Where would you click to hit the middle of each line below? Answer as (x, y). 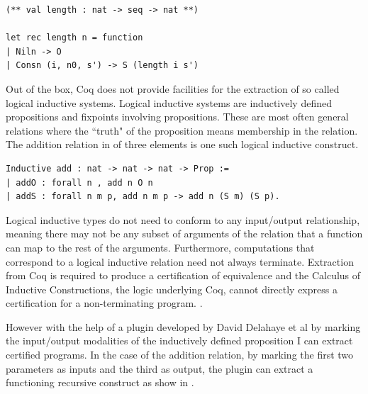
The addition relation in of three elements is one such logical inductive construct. (182, 144)
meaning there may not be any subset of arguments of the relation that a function (184, 233)
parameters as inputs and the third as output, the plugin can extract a (160, 368)
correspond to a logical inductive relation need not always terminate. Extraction (180, 261)
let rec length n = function (74, 38)
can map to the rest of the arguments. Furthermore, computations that (160, 247)
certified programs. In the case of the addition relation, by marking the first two (180, 355)
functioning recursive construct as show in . (100, 382)
